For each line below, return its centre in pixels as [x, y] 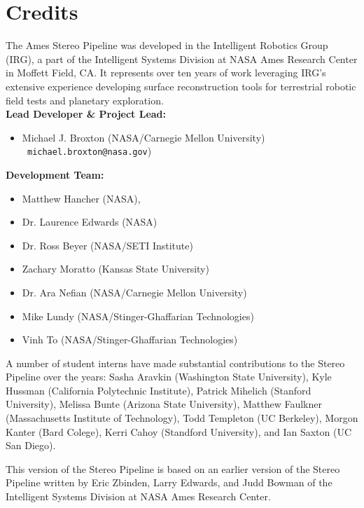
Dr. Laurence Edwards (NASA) [90, 222]
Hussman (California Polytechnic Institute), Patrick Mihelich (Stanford [159, 390]
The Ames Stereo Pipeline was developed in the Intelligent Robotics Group [167, 45]
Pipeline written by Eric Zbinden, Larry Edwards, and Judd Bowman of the [169, 482]
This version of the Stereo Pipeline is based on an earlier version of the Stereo [173, 468]
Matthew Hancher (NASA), [81, 198]
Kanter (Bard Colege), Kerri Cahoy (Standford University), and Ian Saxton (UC [179, 431]
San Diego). [31, 445]
